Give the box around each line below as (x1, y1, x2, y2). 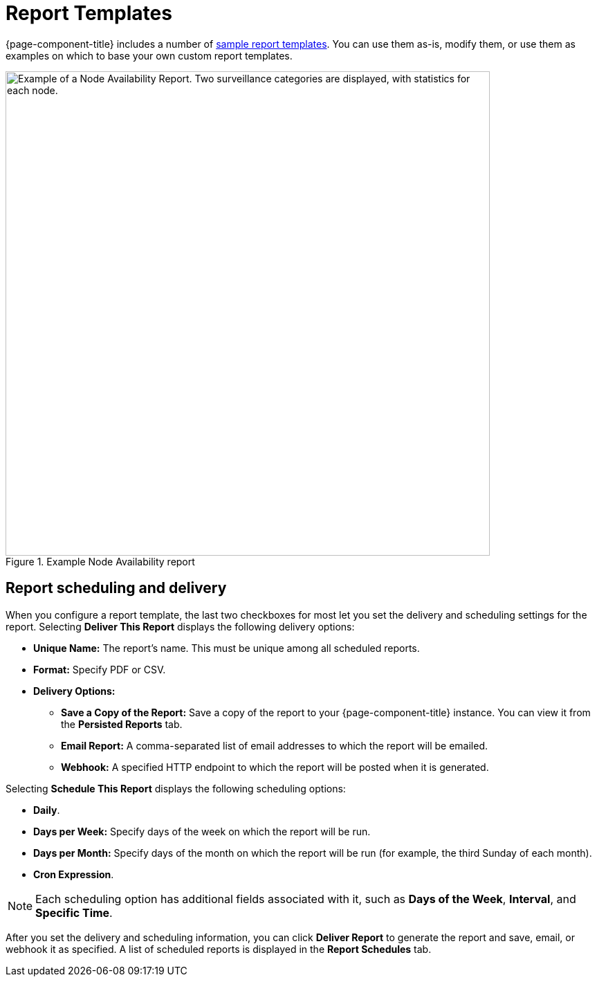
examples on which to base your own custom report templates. (6, 49, 293, 62)
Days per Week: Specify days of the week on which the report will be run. (33, 825, 371, 837)
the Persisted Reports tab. (61, 718, 183, 730)
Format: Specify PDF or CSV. (33, 663, 166, 675)
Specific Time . (35, 905, 113, 920)
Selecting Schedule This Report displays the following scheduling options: (6, 782, 346, 794)
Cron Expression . (33, 868, 114, 880)
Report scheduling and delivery (6, 579, 227, 597)
